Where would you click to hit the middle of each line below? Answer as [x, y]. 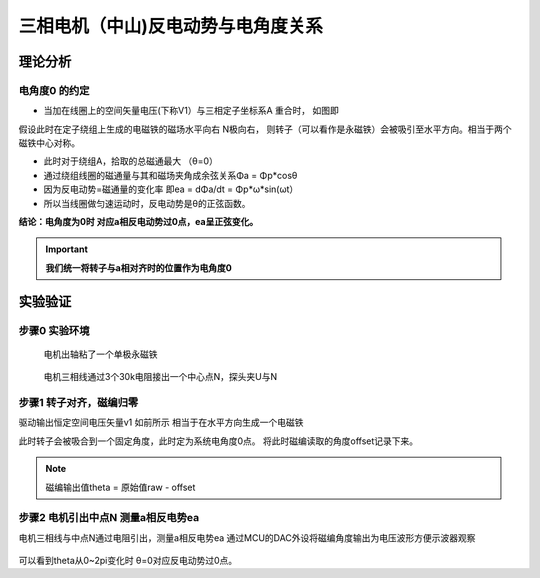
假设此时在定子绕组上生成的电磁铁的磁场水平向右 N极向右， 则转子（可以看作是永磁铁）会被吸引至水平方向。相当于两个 [265, 129]
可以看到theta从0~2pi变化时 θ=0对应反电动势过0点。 [128, 561]
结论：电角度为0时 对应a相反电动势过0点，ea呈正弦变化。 [138, 222]
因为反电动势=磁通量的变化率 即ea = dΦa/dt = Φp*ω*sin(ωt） [171, 189]
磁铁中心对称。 [49, 143]
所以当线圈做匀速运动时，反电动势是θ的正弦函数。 [147, 203]
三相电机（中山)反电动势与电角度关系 [171, 26]
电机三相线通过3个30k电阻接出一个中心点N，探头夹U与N [160, 377]
